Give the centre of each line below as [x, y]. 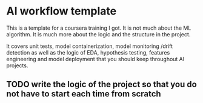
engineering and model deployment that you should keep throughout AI [95, 59]
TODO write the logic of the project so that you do [101, 85]
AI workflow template [62, 11]
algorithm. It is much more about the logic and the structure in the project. [98, 34]
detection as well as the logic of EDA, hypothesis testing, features [88, 52]
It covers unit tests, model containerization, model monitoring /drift [90, 46]
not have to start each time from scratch [84, 94]
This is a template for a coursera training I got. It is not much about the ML [99, 28]
